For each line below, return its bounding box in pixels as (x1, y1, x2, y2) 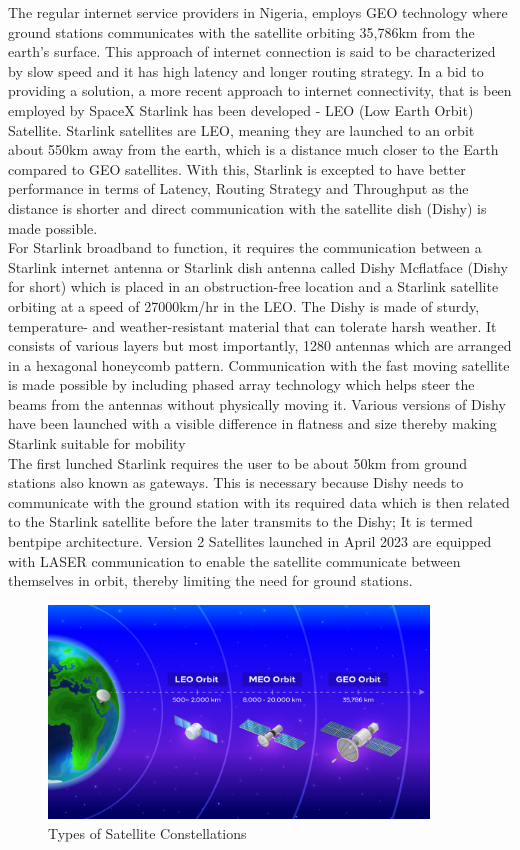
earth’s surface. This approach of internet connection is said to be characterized (8, 41, 496, 62)
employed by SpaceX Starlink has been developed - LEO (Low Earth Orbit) (8, 99, 474, 120)
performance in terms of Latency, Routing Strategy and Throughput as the (8, 178, 469, 199)
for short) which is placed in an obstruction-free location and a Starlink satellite (8, 276, 499, 297)
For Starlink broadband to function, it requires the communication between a (8, 237, 482, 258)
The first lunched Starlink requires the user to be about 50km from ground (8, 452, 468, 473)
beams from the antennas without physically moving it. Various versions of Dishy (8, 393, 506, 414)
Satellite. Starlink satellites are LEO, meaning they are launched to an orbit (8, 119, 475, 140)
